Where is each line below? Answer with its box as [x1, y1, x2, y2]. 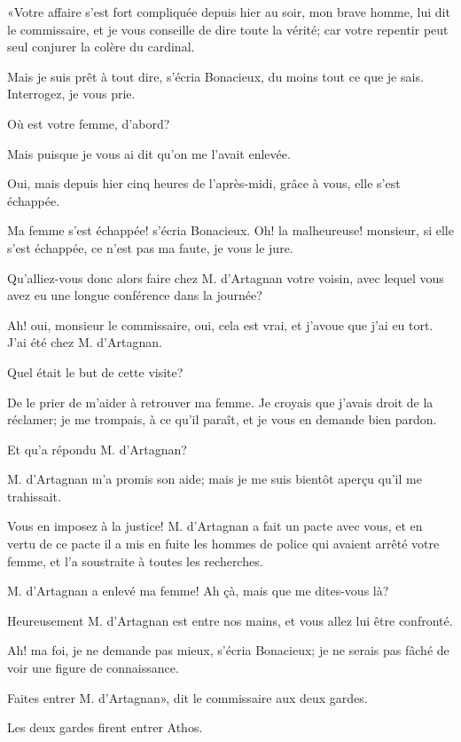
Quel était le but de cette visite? [7, 362, 184, 381]
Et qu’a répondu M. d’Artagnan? [7, 439, 187, 458]
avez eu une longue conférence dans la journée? [7, 286, 262, 304]
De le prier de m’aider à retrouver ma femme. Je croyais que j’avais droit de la [7, 392, 434, 411]
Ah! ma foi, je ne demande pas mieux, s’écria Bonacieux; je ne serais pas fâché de [7, 641, 449, 659]
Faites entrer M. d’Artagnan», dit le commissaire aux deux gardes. [7, 688, 368, 706]
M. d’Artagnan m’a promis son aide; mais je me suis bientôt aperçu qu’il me [7, 470, 422, 488]
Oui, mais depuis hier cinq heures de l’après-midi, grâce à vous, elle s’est [7, 174, 401, 193]
